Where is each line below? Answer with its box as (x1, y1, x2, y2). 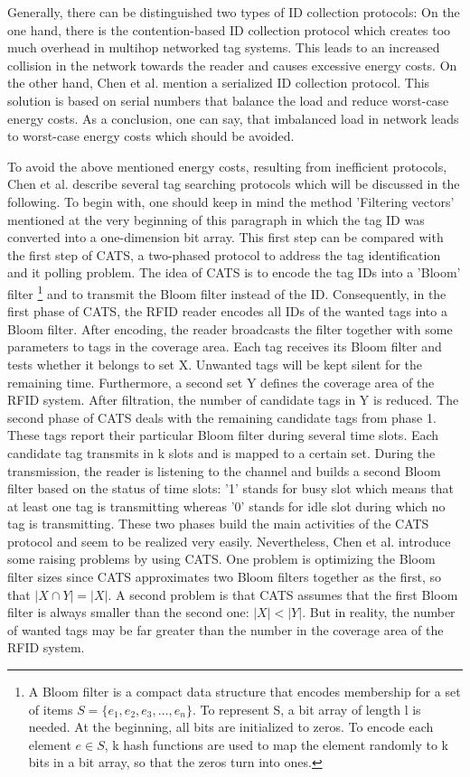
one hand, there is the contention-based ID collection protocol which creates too (7, 20, 451, 39)
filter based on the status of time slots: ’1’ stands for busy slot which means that (7, 479, 454, 498)
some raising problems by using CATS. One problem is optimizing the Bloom (7, 549, 436, 568)
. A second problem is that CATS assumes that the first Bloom (108, 585, 458, 604)
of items (28, 699, 73, 718)
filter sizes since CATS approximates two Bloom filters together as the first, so (7, 567, 442, 586)
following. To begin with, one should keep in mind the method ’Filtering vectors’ (7, 192, 455, 211)
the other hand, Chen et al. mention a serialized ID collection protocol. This (7, 73, 430, 92)
